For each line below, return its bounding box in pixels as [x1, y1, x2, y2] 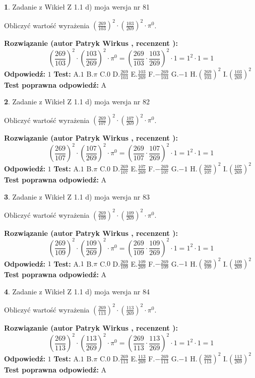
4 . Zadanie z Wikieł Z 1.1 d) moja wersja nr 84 [4, 286, 150, 296]
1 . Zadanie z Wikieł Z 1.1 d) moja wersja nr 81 [4, 2, 150, 12]
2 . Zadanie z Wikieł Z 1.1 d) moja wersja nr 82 [4, 96, 150, 107]
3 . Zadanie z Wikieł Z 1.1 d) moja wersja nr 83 [4, 191, 150, 202]
